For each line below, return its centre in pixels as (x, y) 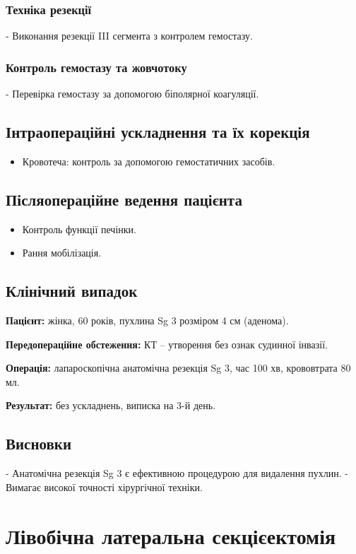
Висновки (39, 443)
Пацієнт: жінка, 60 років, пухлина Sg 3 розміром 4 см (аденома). (147, 320)
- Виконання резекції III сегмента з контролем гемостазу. (129, 36)
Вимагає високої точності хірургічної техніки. (104, 487)
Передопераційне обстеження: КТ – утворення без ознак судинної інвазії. (167, 344)
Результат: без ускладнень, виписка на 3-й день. (111, 405)
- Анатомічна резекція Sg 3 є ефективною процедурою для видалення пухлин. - (177, 473)
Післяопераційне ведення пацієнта (124, 199)
